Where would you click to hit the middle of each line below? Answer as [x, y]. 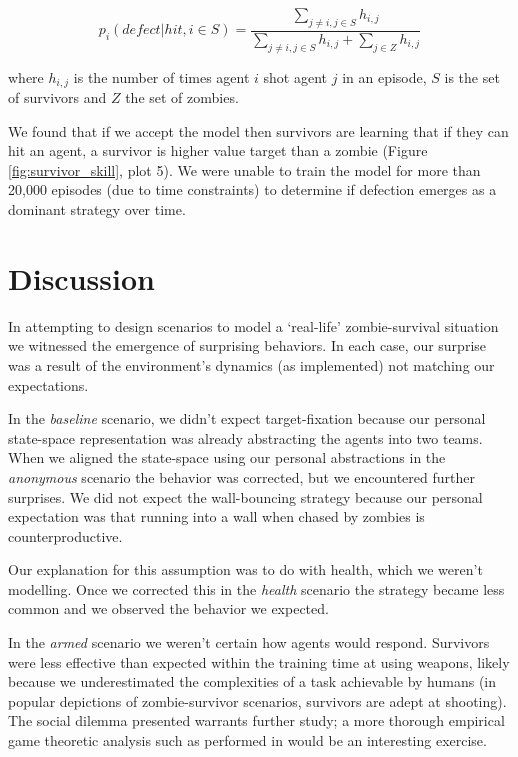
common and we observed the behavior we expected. [168, 608]
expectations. [48, 384]
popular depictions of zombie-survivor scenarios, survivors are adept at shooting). [257, 700]
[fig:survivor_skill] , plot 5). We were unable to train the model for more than [244, 169]
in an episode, [384, 76]
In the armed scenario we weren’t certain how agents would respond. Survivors [249, 642]
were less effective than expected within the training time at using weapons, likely [259, 661]
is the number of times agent [161, 76]
